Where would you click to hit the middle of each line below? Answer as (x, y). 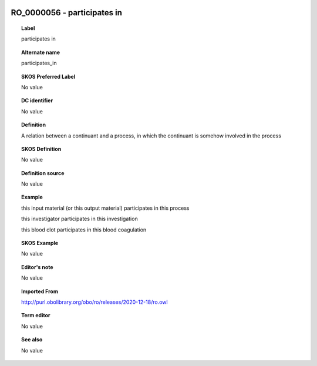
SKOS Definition (41, 149)
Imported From (40, 291)
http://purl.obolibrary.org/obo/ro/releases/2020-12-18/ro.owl (95, 302)
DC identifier (37, 100)
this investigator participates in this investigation (80, 219)
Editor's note (37, 267)
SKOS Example (40, 243)
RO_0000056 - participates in (67, 13)
